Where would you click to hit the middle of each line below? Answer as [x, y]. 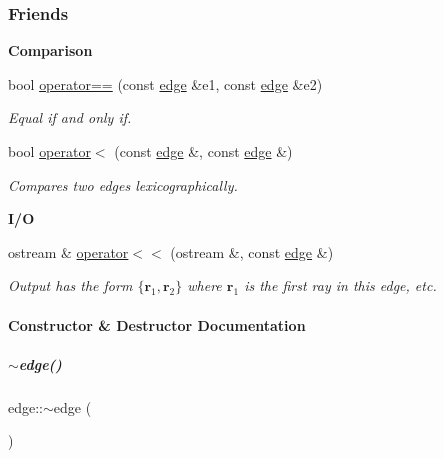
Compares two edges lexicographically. [123, 184]
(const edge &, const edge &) [203, 151]
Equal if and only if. [70, 117]
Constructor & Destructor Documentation [157, 324]
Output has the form [70, 285]
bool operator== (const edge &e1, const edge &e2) [165, 83]
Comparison [50, 50]
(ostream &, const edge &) [252, 251]
